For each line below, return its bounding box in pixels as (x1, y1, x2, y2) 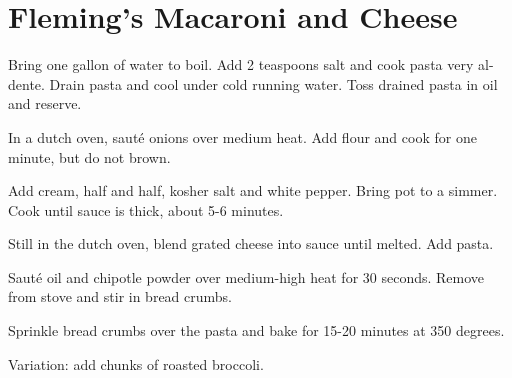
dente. (8, 73, 45, 94)
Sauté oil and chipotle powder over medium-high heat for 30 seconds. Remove (8, 266, 485, 287)
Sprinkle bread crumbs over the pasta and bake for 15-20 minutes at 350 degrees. (8, 320, 505, 341)
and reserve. (8, 93, 82, 114)
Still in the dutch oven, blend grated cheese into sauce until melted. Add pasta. (8, 233, 494, 254)
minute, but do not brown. (8, 146, 171, 167)
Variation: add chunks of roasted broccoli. (8, 353, 264, 374)
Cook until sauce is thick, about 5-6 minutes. (8, 199, 284, 220)
